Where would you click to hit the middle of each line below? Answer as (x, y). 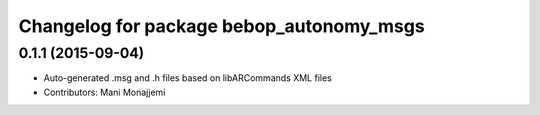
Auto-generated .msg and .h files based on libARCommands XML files (187, 78)
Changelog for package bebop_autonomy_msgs (221, 26)
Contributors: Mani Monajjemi (104, 92)
